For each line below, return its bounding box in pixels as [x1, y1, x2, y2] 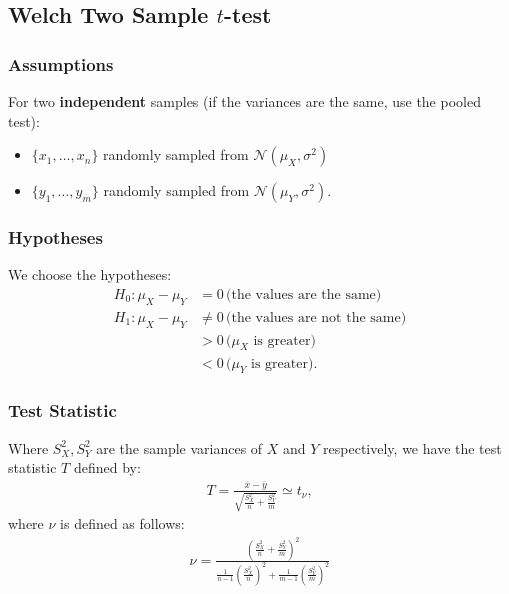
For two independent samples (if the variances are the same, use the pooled [8, 91, 481, 111]
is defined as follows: [60, 513, 185, 534]
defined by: [73, 457, 141, 478]
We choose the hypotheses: [8, 264, 172, 285]
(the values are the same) [226, 288, 382, 303]
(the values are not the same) [226, 310, 407, 325]
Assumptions [8, 51, 114, 76]
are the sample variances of [96, 437, 263, 458]
